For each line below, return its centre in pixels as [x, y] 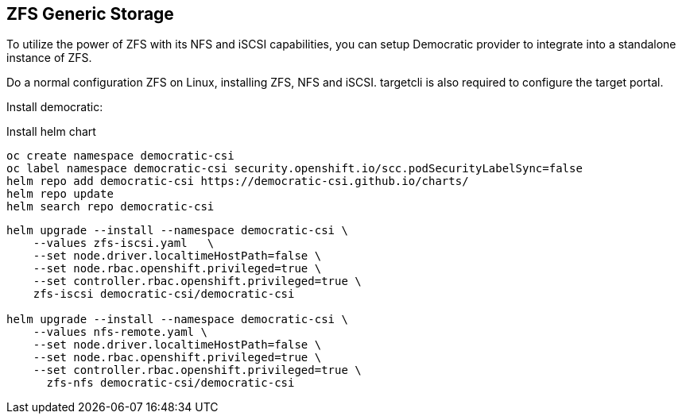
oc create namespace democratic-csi [120, 156]
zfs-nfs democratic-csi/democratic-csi [170, 383]
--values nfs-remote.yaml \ [120, 332]
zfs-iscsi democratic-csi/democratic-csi [164, 294]
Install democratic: [55, 107]
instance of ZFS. [49, 58]
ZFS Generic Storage [90, 14]
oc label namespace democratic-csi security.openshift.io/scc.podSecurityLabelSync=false [294, 169]
